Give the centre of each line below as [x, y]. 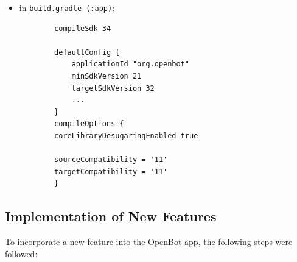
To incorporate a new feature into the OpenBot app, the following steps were [149, 242]
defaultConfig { [87, 52]
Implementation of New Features [111, 216]
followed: [21, 253]
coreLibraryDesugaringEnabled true [126, 136]
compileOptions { [89, 124]
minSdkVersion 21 [107, 76]
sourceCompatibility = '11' [111, 160]
